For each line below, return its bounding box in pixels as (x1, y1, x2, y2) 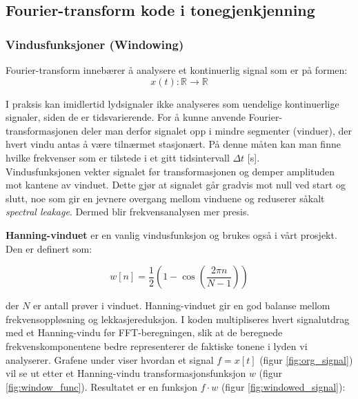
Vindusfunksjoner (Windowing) (6, 35, 184, 52)
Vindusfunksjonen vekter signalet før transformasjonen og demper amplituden (6, 164, 335, 178)
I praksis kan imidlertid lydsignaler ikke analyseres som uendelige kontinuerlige (6, 96, 339, 110)
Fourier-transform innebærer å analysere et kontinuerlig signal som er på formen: (6, 63, 348, 77)
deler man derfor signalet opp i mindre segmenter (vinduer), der (81, 123, 352, 137)
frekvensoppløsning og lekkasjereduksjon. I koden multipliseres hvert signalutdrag (6, 311, 350, 326)
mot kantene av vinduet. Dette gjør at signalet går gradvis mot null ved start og (6, 177, 346, 192)
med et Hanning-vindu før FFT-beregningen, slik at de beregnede (6, 325, 283, 340)
